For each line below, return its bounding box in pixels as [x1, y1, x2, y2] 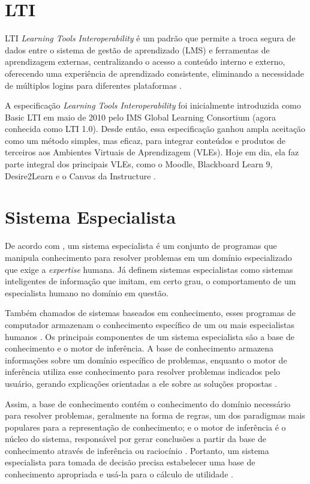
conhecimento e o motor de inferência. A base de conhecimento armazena [5, 342, 274, 354]
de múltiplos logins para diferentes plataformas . [5, 79, 182, 91]
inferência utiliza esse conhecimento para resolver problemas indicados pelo [5, 365, 281, 378]
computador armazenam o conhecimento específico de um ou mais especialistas [5, 318, 294, 330]
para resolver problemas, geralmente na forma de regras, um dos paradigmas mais [5, 409, 305, 422]
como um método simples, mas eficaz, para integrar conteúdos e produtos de [5, 134, 285, 146]
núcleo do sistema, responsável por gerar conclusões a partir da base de [5, 432, 266, 445]
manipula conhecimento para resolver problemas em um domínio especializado [5, 251, 292, 263]
